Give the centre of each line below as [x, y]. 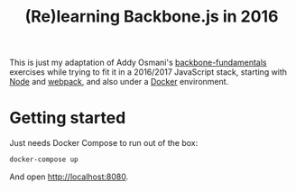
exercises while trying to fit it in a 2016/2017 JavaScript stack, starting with [148, 72]
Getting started [68, 118]
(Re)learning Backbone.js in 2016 [152, 17]
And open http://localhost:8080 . [69, 177]
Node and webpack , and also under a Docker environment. [119, 82]
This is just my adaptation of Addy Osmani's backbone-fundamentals [138, 63]
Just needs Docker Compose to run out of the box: [104, 143]
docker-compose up [44, 159]
